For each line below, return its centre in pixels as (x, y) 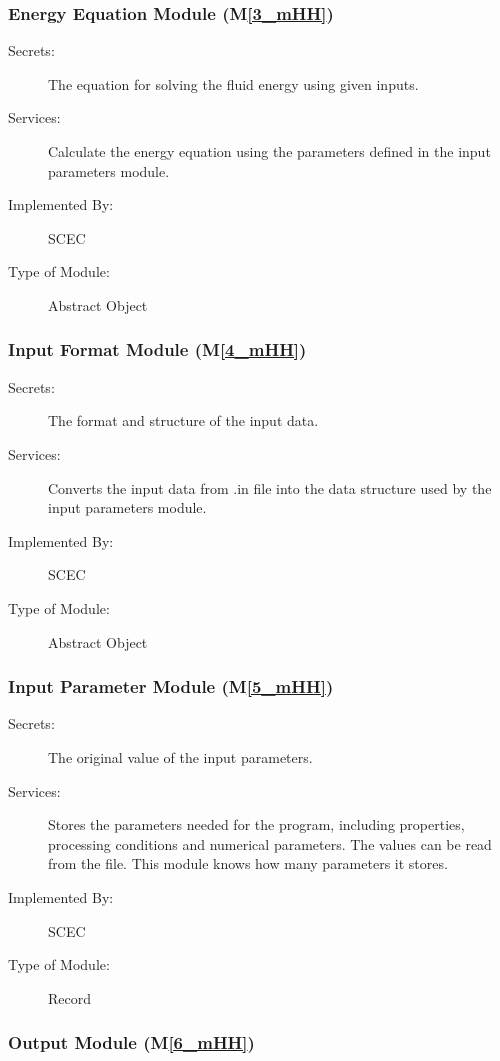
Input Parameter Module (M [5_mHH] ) (171, 686)
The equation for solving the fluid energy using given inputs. (233, 83)
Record (70, 997)
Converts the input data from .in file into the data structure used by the (270, 487)
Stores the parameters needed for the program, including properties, (256, 824)
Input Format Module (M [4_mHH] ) (157, 349)
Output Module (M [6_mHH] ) (131, 1042)
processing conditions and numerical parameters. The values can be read (270, 843)
